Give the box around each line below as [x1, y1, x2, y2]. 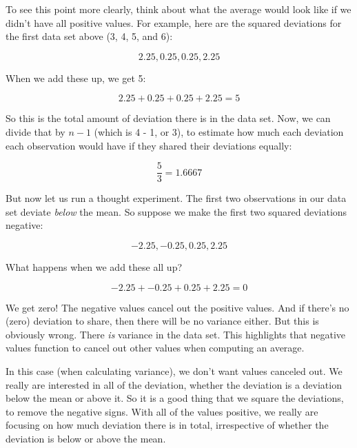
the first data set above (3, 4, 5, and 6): [6, 29, 173, 43]
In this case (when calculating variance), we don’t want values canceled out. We [6, 363, 343, 378]
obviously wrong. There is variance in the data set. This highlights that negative [6, 327, 346, 341]
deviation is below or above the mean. [6, 431, 166, 445]
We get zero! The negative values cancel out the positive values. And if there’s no [6, 300, 349, 314]
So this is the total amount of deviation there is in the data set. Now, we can [6, 111, 331, 125]
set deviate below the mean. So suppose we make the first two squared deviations [6, 204, 347, 218]
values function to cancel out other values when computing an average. [6, 340, 305, 355]
